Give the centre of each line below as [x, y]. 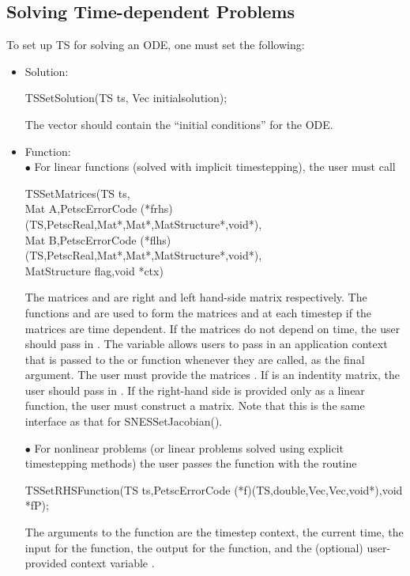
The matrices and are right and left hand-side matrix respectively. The [196, 297]
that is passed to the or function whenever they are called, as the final [195, 359]
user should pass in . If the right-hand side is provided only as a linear [195, 390]
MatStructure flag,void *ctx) [94, 270]
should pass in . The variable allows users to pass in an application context [206, 344]
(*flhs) [156, 239]
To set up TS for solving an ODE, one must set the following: [156, 45]
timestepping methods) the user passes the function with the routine [191, 463]
